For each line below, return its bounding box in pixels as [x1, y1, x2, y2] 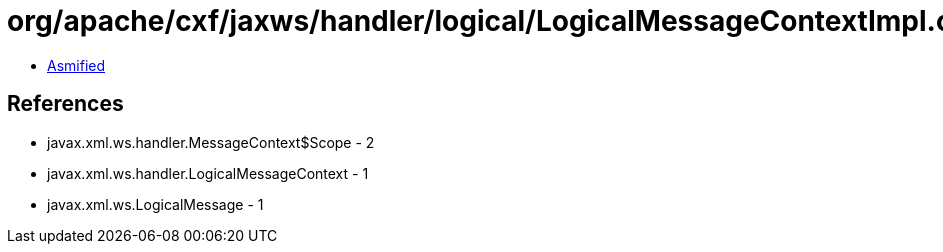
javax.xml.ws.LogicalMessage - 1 [47, 195, 264, 213]
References [7, 91, 124, 117]
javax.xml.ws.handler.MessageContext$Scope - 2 [47, 133, 375, 151]
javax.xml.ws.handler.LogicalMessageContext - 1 [47, 164, 369, 182]
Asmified [47, 56, 106, 74]
